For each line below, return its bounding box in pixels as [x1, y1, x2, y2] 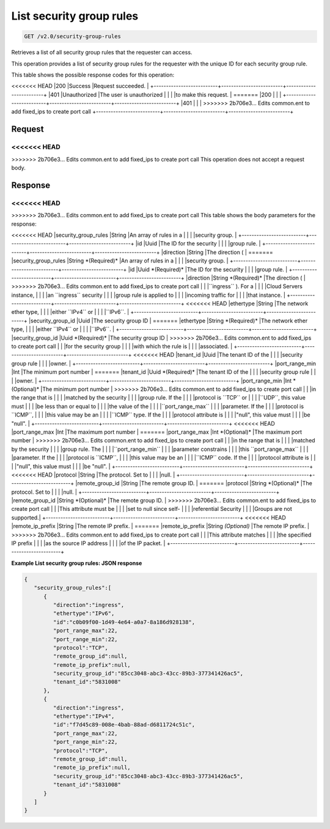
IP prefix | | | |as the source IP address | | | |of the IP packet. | [11, 540, 166, 547]
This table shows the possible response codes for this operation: [11, 71, 175, 78]
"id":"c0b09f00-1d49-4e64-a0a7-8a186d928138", [53, 619, 196, 625]
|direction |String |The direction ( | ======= [161, 248, 273, 256]
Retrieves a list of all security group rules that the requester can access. [11, 49, 193, 56]
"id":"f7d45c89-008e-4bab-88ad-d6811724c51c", [53, 721, 196, 728]
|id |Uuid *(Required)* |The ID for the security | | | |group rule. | [128, 266, 288, 273]
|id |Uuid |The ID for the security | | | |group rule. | [135, 240, 261, 247]
